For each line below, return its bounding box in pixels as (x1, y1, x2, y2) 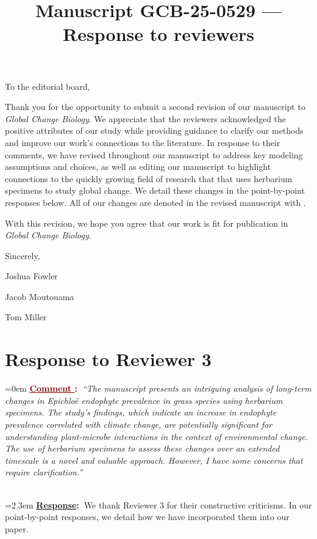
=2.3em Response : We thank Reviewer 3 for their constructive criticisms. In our (5, 498, 312, 511)
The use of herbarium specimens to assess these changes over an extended (5, 442, 280, 455)
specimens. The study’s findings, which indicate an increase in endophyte (5, 406, 277, 419)
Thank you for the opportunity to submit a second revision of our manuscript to (5, 100, 305, 113)
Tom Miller (5, 310, 47, 323)
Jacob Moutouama (5, 290, 74, 302)
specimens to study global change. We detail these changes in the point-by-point (5, 184, 305, 197)
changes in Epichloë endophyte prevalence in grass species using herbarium (5, 394, 283, 406)
